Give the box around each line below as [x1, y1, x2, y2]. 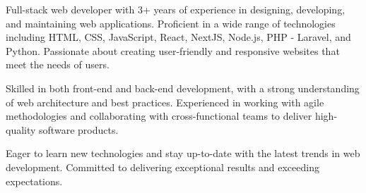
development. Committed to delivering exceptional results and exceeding [6, 159, 319, 174]
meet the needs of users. [6, 57, 110, 72]
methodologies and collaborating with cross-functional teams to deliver [6, 108, 312, 123]
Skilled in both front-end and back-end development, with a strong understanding [6, 80, 360, 95]
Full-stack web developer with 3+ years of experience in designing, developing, [6, 2, 346, 16]
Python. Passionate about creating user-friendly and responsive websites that [6, 43, 340, 58]
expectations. [6, 173, 63, 188]
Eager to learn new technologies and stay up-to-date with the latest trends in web [6, 146, 360, 161]
